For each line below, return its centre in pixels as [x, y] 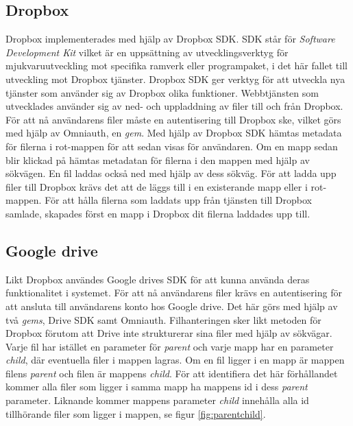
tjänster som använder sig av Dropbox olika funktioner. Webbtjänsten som [162, 92]
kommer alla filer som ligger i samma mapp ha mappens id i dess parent [157, 387]
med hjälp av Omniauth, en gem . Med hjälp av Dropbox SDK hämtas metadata [174, 133]
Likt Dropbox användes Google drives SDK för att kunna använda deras [158, 279]
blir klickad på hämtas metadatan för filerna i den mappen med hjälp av [158, 159]
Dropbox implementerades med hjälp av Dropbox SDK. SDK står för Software [170, 39]
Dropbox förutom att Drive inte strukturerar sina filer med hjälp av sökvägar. [169, 333]
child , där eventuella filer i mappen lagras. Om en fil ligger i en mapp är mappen [175, 360]
